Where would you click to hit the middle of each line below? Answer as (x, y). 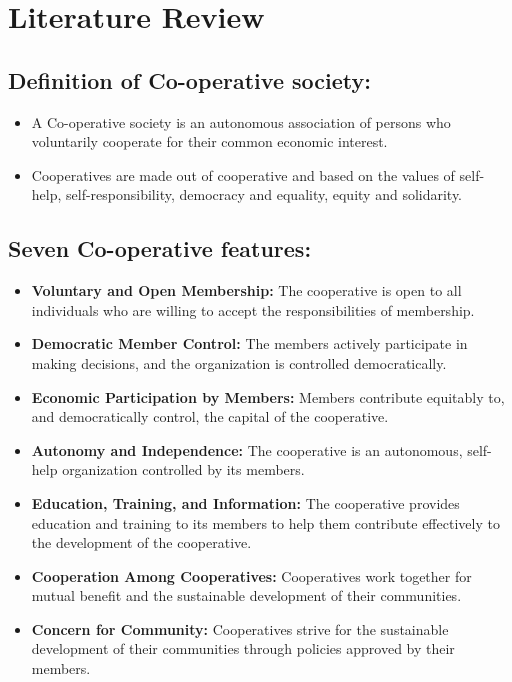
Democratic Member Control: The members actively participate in (249, 343)
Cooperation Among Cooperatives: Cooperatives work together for (251, 575)
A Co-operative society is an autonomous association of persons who (241, 121)
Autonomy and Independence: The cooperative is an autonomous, (247, 449)
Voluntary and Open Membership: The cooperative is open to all (246, 290)
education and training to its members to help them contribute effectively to (265, 522)
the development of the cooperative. (141, 542)
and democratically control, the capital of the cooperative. (210, 416)
